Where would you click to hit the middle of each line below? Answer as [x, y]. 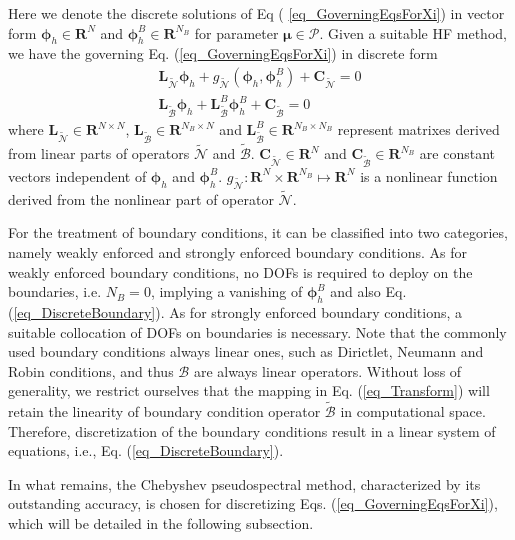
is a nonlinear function [429, 175]
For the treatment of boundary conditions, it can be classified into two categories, [258, 232]
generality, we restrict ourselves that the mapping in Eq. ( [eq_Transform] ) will [249, 390]
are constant [457, 153]
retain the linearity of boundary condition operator [164, 411]
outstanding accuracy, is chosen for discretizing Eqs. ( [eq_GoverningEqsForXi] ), [253, 503]
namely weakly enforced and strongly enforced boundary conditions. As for [237, 251]
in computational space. [413, 411]
